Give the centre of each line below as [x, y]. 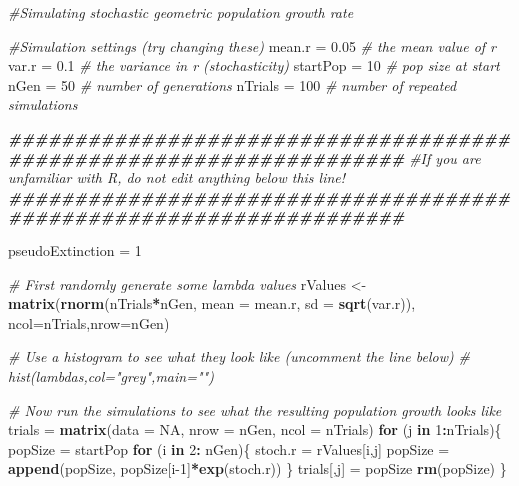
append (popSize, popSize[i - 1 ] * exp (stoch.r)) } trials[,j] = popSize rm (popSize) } [257, 468]
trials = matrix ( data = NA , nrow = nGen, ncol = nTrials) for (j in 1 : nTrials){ [255, 429]
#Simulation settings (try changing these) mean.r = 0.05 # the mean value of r [252, 45]
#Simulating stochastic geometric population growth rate [181, 12]
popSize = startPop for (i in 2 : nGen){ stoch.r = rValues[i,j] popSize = [229, 448]
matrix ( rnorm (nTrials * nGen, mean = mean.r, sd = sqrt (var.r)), [212, 303]
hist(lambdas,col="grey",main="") [111, 375]
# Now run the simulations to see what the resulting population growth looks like [255, 409]
